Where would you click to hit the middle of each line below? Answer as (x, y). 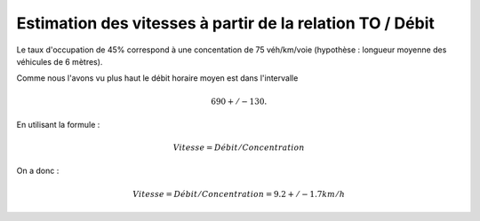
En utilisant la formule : (58, 124)
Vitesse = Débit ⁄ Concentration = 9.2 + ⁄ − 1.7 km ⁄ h (239, 194)
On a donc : (38, 171)
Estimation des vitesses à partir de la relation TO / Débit (225, 23)
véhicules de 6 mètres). (60, 61)
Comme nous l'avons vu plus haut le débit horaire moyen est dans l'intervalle (157, 78)
